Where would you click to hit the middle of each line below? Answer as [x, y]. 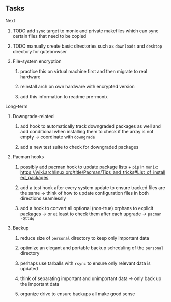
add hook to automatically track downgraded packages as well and [91, 126]
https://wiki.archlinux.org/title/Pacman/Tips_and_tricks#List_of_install [93, 172]
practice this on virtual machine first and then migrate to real [84, 71]
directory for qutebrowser [40, 51]
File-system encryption [37, 61]
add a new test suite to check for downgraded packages [79, 147]
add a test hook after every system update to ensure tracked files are [93, 187]
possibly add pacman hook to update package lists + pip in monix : [89, 167]
